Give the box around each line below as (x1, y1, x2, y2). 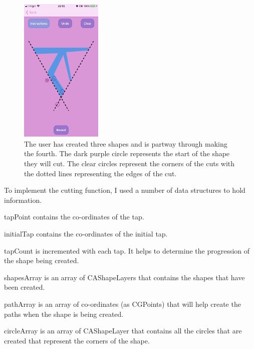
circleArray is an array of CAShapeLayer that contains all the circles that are (4, 325, 242, 336)
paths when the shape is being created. (4, 308, 124, 319)
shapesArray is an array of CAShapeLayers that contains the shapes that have (4, 272, 245, 282)
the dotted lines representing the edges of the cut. (24, 168, 177, 178)
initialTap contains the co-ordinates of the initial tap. (4, 228, 168, 239)
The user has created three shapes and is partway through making (24, 138, 227, 149)
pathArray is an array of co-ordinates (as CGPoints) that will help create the (4, 298, 241, 309)
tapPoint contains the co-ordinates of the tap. (4, 211, 144, 222)
